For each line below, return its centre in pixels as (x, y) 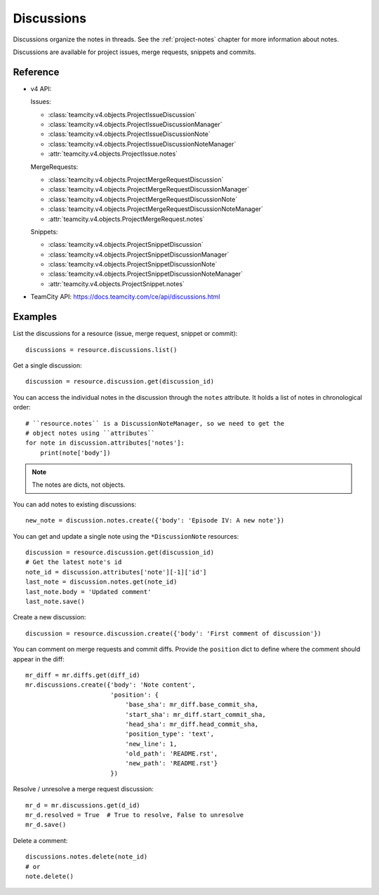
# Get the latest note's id (74, 562)
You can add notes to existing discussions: (75, 504)
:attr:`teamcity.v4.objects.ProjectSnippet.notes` (117, 283)
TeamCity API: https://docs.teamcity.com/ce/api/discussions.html (125, 297)
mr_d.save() (46, 825)
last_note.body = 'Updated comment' (88, 592)
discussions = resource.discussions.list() (101, 350)
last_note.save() (55, 601)
